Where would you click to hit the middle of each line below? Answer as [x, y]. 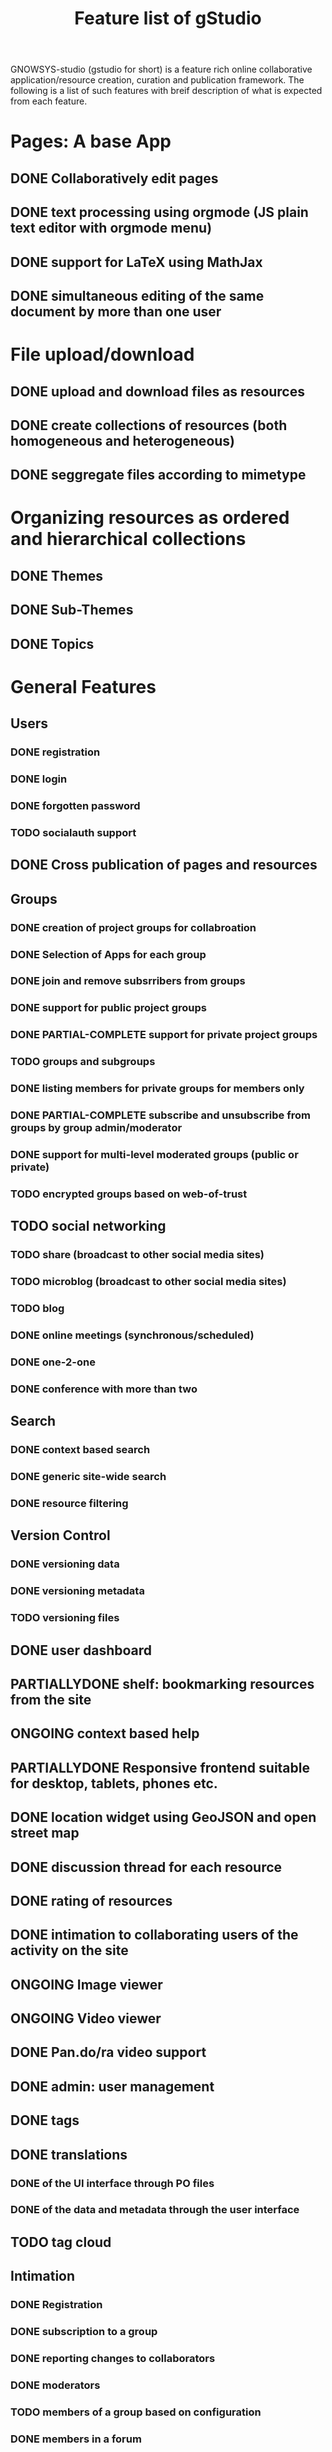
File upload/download [102, 354]
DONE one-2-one [53, 1362]
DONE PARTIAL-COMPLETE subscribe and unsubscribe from [160, 1115]
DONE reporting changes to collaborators [113, 2359]
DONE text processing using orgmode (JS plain [159, 212]
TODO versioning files [65, 1618]
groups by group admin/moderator [96, 1128]
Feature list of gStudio [168, 18]
